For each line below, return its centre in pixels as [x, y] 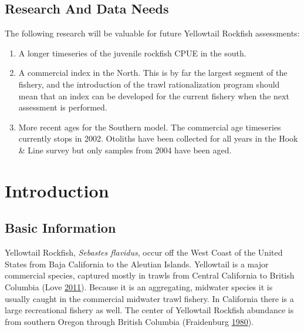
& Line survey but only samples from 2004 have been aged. [125, 150]
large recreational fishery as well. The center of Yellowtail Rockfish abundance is [149, 310]
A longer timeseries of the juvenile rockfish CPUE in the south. [132, 53]
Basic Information [60, 228]
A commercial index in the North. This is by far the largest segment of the [153, 73]
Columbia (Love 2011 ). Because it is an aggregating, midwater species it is [139, 286]
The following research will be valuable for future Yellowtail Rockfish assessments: [152, 33]
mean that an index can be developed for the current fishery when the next [154, 95]
